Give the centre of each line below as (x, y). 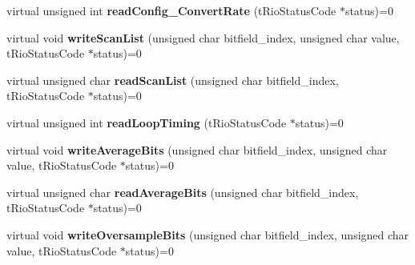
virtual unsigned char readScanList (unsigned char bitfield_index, (173, 80)
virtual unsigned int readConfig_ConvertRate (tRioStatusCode (171, 10)
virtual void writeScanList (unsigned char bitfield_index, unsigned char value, (203, 37)
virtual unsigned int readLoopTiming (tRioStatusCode (147, 122)
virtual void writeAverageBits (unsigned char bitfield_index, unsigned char (197, 149)
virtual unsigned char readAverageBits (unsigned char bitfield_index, (183, 192)
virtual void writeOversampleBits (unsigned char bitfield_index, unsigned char (208, 234)
